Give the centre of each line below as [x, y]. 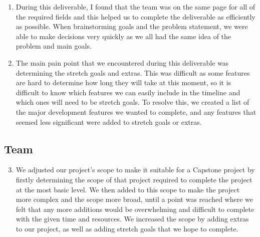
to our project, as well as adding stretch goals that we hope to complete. [127, 228]
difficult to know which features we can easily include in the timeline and [128, 92]
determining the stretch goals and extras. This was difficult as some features [133, 72]
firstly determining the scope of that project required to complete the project [134, 179]
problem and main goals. [54, 46]
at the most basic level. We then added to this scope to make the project [128, 189]
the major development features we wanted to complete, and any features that [136, 111]
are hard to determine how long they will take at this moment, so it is [123, 82]
